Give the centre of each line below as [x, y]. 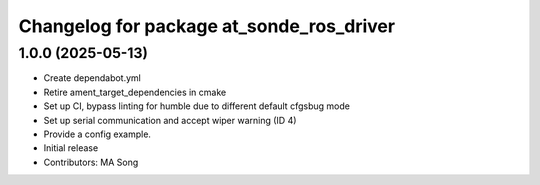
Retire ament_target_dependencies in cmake [135, 92]
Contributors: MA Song [91, 162]
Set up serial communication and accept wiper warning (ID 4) [170, 120]
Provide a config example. [97, 134]
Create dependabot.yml [92, 78]
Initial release [71, 148]
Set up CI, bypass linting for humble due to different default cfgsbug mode [196, 106]
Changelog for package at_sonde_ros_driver [206, 26]
